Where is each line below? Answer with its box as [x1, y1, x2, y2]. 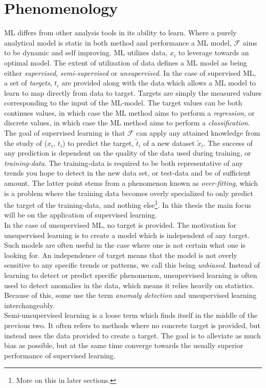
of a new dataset [143, 137, 195, 148]
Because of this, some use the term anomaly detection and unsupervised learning [4, 290, 257, 300]
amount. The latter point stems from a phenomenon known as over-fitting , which [4, 178, 258, 188]
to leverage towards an [178, 47, 249, 58]
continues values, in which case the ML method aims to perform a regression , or [4, 107, 255, 118]
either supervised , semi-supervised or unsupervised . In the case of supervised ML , [4, 67, 256, 78]
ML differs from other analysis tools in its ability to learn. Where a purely [4, 27, 237, 38]
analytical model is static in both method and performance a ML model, [4, 37, 232, 48]
